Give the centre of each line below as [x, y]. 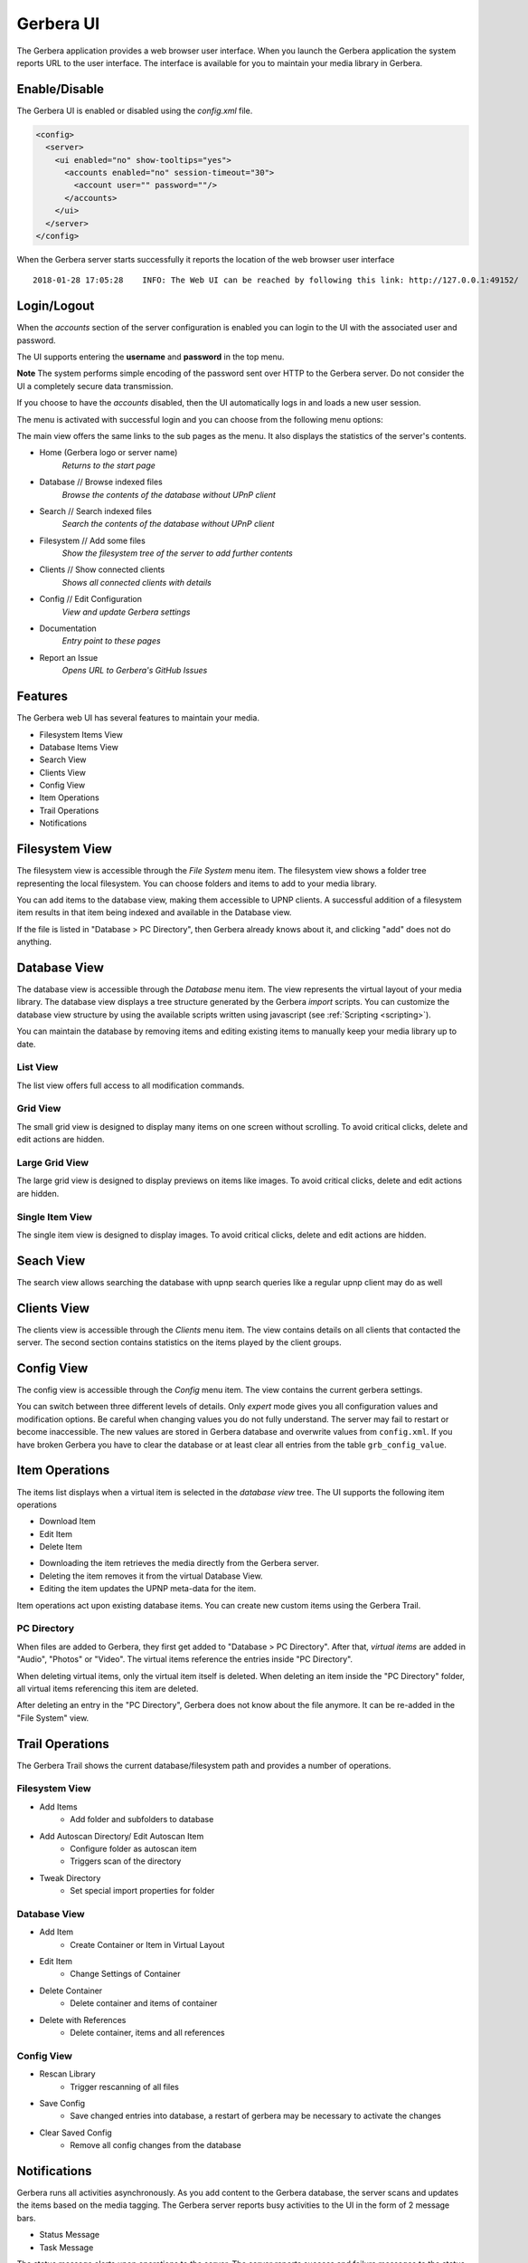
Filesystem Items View [81, 734]
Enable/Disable [60, 89]
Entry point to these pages [112, 641]
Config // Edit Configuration [91, 599]
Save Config [62, 2103]
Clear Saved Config [75, 2133]
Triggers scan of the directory [126, 1861]
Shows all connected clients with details [137, 582]
